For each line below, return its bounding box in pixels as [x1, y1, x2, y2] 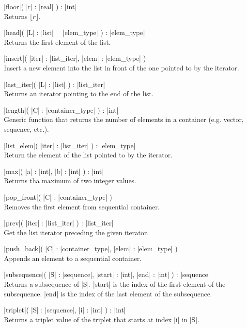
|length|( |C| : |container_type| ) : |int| [4, 104, 119, 115]
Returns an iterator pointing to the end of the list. [4, 88, 154, 99]
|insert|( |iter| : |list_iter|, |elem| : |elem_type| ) [4, 53, 146, 63]
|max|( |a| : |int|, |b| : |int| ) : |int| [4, 166, 104, 176]
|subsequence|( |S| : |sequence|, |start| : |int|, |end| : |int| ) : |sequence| [4, 269, 210, 279]
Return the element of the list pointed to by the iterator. [4, 150, 173, 160]
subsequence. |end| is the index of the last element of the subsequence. [4, 288, 212, 298]
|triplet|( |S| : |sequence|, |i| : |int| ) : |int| [4, 305, 126, 315]
